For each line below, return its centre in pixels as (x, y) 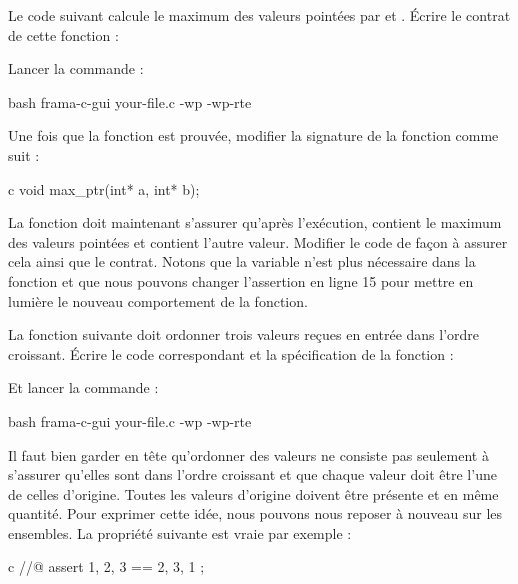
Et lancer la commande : (83, 387)
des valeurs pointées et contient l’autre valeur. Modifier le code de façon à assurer (258, 241)
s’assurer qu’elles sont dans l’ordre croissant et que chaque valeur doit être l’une (252, 474)
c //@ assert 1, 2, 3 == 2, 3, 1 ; (106, 566)
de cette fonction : (63, 34)
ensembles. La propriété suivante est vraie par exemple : (180, 532)
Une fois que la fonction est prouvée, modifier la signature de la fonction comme (253, 135)
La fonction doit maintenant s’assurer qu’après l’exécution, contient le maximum (255, 222)
